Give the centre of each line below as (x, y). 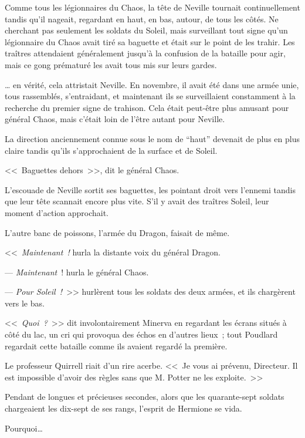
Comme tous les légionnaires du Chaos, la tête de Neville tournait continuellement (152, 7)
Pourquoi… (24, 428)
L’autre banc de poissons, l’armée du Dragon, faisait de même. (117, 232)
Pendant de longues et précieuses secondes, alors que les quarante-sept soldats (145, 397)
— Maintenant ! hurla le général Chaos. (77, 272)
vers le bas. (25, 303)
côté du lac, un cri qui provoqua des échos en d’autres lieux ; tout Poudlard (141, 334)
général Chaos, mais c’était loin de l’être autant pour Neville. (115, 119)
